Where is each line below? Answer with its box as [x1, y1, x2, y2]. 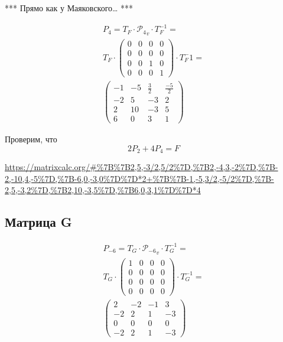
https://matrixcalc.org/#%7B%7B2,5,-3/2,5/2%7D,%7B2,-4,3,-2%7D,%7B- [5, 161, 278, 173]
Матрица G [5, 213, 72, 231]
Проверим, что [5, 133, 57, 145]
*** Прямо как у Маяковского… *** [5, 2, 134, 14]
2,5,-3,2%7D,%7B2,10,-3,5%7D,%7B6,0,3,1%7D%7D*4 [5, 184, 201, 196]
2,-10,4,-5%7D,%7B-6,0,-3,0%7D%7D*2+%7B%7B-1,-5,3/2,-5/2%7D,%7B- [5, 172, 274, 184]
